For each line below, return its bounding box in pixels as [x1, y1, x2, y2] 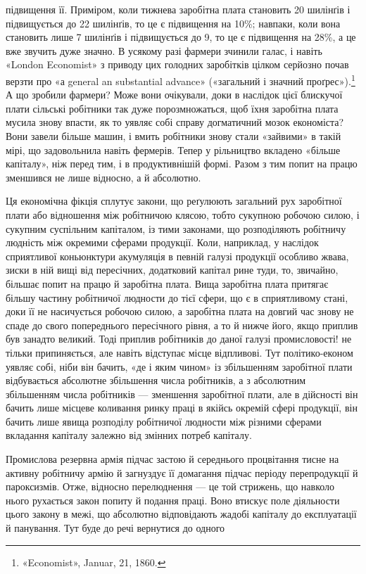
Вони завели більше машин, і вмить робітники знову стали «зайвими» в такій [6, 129, 341, 143]
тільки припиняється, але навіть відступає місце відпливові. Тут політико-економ [6, 345, 353, 359]
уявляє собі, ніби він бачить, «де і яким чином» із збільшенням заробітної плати [6, 359, 353, 374]
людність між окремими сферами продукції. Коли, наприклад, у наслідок [6, 235, 319, 250]
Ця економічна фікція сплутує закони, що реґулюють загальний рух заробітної [6, 193, 342, 208]
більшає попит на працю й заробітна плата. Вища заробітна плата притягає [6, 276, 329, 291]
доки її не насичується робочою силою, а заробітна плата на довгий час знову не [6, 304, 354, 319]
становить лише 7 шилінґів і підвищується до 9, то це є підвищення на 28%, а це [6, 30, 356, 44]
